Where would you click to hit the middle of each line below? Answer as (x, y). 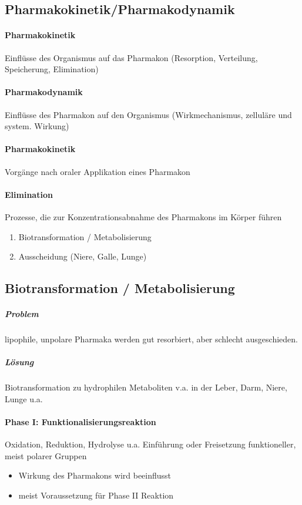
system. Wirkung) (37, 126)
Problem (22, 314)
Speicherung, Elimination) (52, 69)
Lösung (19, 362)
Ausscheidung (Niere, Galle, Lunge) (83, 256)
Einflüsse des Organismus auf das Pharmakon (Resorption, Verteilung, (131, 57)
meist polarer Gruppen (46, 455)
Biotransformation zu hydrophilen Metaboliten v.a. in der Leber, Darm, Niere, (146, 387)
